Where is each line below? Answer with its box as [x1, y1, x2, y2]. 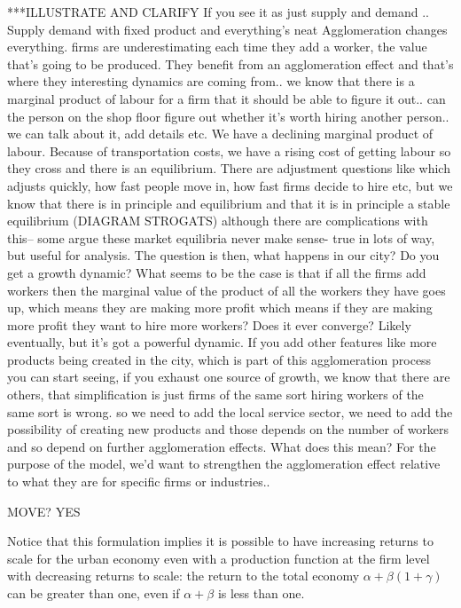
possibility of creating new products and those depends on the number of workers [7, 420, 449, 438]
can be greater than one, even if [7, 584, 180, 602]
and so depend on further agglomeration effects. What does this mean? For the [7, 437, 436, 455]
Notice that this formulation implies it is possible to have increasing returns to [7, 532, 434, 550]
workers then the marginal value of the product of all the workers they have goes [7, 280, 446, 299]
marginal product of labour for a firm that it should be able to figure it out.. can [7, 89, 446, 107]
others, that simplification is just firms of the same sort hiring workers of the [7, 385, 424, 404]
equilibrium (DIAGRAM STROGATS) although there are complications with [7, 211, 428, 230]
